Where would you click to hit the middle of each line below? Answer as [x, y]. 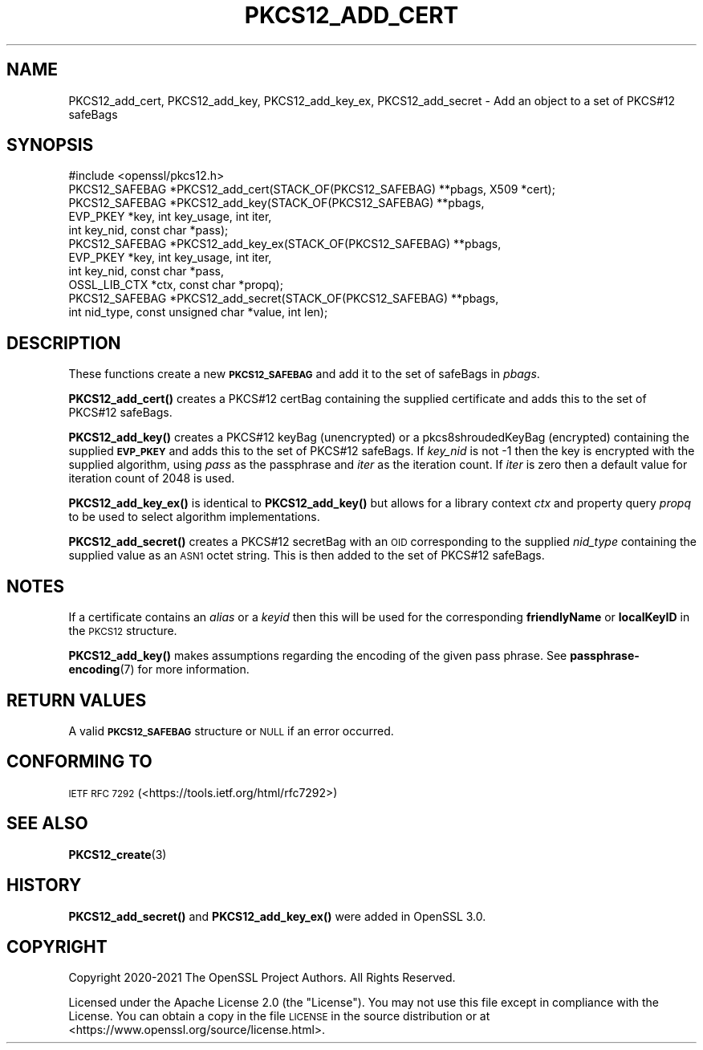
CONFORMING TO [79, 762]
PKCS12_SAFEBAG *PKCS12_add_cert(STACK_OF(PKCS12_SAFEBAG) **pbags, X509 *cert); [312, 189]
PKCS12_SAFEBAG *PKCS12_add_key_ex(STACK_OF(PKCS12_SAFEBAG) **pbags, [285, 244]
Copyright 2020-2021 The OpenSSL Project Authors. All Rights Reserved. [262, 978]
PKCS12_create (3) [118, 854]
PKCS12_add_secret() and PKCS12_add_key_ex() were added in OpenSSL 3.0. [277, 916]
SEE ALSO [47, 824]
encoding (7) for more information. [159, 669]
